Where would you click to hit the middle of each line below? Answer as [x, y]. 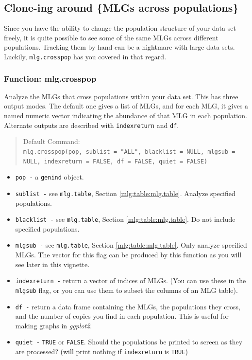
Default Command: [51, 141]
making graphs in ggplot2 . [54, 325]
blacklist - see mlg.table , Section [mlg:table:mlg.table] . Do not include [125, 219]
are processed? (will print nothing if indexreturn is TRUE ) [101, 351]
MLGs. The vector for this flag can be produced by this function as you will [128, 255]
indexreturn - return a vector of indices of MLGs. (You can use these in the [131, 280]
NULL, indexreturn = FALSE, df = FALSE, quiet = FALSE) [115, 161]
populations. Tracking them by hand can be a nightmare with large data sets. [119, 47]
